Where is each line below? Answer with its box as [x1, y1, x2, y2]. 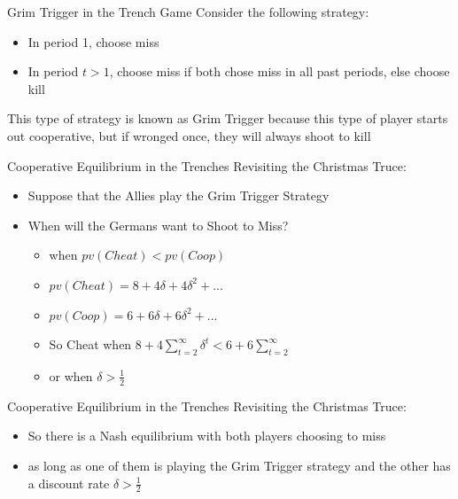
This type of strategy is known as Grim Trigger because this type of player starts [7, 109, 448, 128]
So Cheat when [49, 335, 132, 354]
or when [49, 366, 93, 385]
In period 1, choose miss [27, 32, 159, 51]
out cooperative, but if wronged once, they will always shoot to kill [7, 126, 371, 144]
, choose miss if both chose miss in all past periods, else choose [109, 62, 450, 81]
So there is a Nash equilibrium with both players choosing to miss [27, 426, 386, 445]
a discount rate [27, 473, 110, 492]
